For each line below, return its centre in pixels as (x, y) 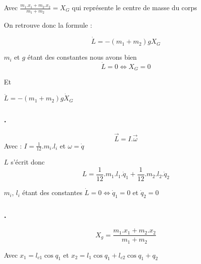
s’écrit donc (28, 162)
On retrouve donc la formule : (48, 25)
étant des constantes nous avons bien (82, 57)
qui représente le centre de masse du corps (134, 7)
